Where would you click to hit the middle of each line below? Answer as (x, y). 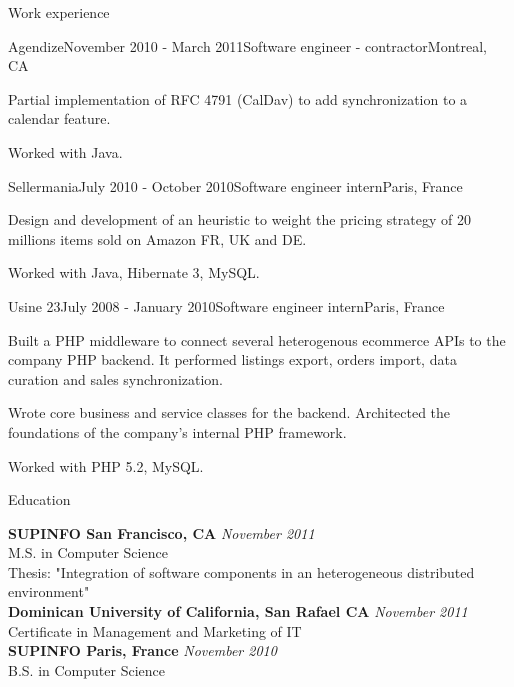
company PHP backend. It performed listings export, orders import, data (232, 359)
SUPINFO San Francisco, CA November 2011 (161, 532)
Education (39, 499)
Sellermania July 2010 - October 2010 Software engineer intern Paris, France (235, 185)
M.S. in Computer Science (88, 552)
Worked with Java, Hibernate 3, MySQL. (134, 272)
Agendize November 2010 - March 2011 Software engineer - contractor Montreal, (247, 45)
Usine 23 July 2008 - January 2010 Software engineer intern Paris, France (226, 305)
